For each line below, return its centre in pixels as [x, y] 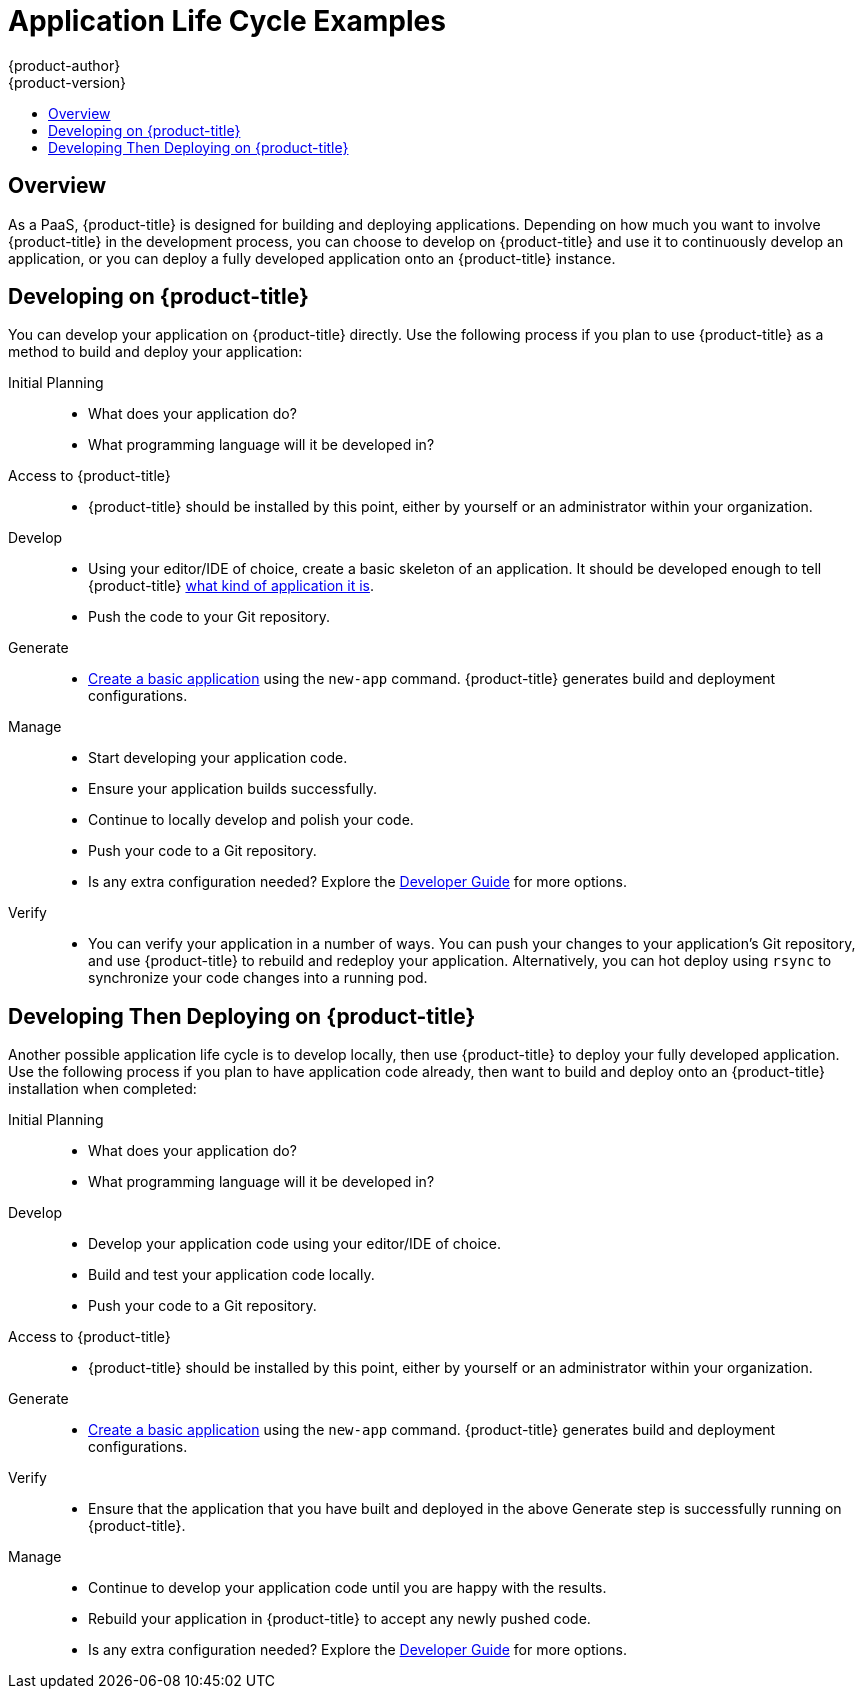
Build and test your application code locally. [231, 1275]
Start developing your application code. [218, 758]
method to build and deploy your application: [155, 352]
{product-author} [64, 65]
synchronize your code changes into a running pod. [258, 978]
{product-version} [67, 82]
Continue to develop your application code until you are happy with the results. [347, 1588]
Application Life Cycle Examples [227, 21]
